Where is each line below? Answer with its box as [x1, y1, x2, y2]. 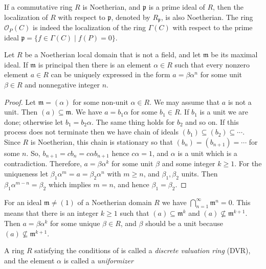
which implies [48, 178, 91, 189]
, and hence [113, 178, 149, 189]
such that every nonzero [174, 59, 250, 70]
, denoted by [111, 11, 150, 22]
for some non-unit [73, 96, 128, 107]
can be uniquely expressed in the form [51, 69, 170, 80]
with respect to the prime [172, 22, 253, 33]
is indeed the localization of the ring [33, 22, 146, 33]
